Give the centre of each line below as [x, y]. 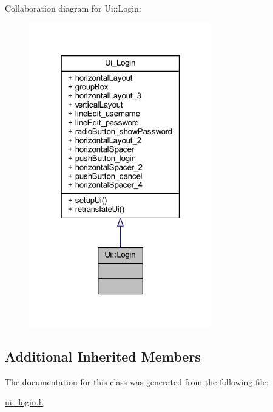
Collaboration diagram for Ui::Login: [73, 8]
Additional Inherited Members [103, 356]
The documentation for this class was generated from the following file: [137, 381]
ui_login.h [24, 402]
